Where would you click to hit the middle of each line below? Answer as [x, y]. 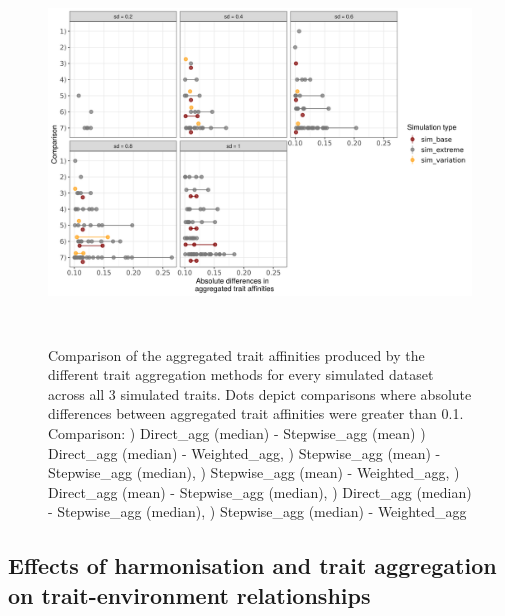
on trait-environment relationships [189, 594]
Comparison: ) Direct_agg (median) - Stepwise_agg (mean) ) [237, 432]
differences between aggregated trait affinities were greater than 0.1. [256, 413]
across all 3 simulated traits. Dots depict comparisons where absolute [260, 393]
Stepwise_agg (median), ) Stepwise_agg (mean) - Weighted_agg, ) [254, 472]
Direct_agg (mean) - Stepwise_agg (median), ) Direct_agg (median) [260, 491]
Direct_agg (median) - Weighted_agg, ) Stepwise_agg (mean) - [244, 452]
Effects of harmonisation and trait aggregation [252, 565]
